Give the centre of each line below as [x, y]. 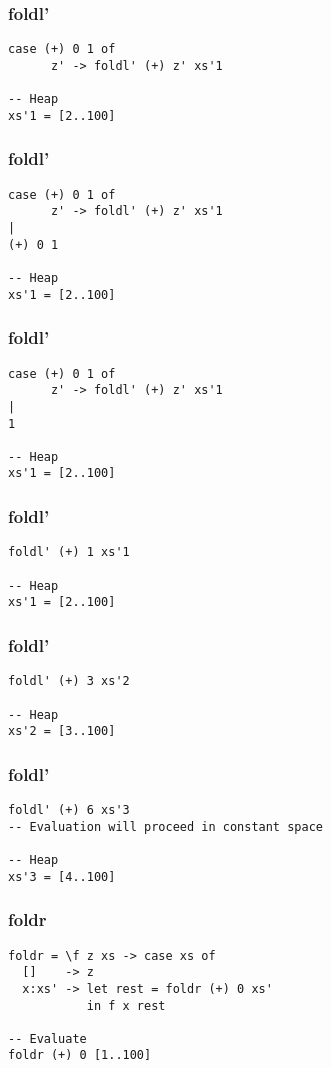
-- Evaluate [47, 1038]
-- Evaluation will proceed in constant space [165, 826]
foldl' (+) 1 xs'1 [69, 552]
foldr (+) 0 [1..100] [80, 1055]
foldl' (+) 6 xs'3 [69, 810]
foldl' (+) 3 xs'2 [69, 681]
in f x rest [126, 1005]
